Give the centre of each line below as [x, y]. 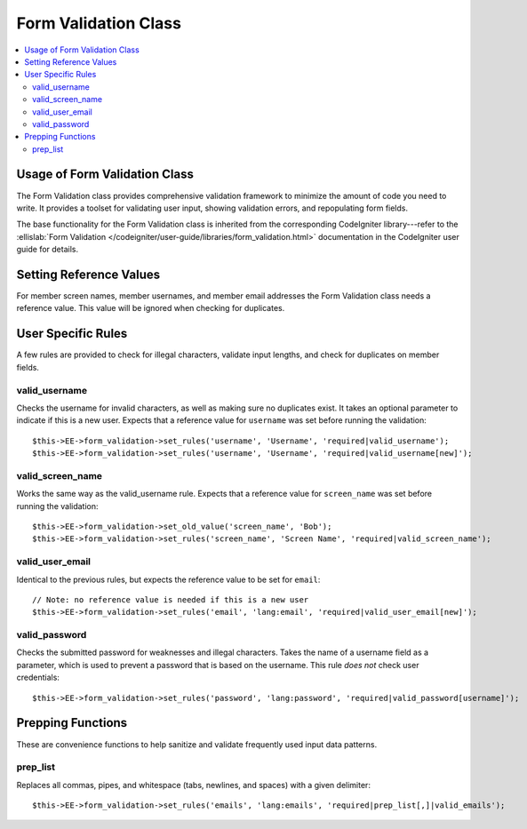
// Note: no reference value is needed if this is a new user [171, 599]
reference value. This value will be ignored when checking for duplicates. [151, 308]
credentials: [38, 678]
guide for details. [48, 250]
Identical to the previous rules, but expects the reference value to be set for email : [168, 579]
